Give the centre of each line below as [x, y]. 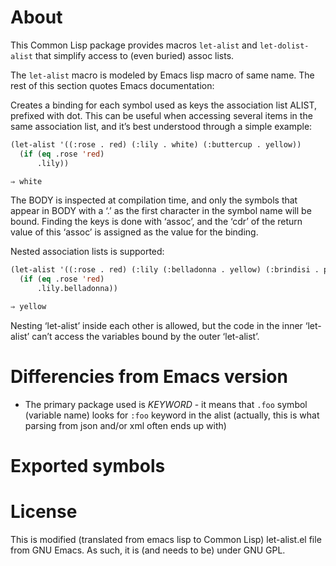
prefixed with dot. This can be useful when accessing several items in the [161, 115]
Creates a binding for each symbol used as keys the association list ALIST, [164, 105]
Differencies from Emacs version [149, 377]
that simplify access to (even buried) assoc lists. [134, 55]
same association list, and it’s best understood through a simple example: [161, 126]
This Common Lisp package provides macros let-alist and [134, 45]
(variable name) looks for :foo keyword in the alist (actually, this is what [172, 415]
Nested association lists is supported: [87, 252]
